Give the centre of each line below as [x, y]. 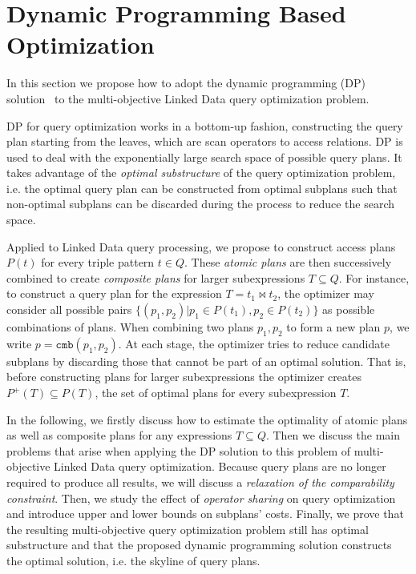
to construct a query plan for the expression [114, 293]
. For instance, [374, 277]
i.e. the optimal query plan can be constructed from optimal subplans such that [202, 188]
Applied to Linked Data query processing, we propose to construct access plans [201, 246]
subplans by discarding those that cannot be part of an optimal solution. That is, [206, 361]
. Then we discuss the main [333, 435]
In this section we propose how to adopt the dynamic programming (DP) [186, 83]
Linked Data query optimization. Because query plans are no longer [220, 466]
